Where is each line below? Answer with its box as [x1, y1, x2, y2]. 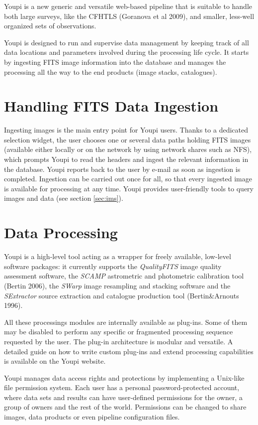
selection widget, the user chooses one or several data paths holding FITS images [4, 134, 251, 144]
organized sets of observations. [4, 20, 96, 31]
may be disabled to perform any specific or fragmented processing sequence [4, 326, 233, 337]
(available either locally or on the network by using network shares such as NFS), [4, 144, 252, 154]
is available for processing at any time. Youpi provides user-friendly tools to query [4, 183, 254, 193]
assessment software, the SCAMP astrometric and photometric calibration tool [4, 271, 244, 281]
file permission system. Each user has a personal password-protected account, [4, 382, 240, 393]
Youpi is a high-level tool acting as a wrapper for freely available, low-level [4, 251, 231, 262]
